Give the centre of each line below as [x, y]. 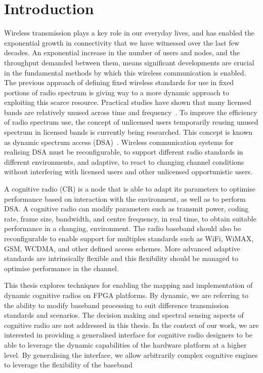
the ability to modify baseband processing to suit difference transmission [117, 305]
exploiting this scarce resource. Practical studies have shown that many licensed [128, 102]
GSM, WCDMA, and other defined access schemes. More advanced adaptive [122, 248]
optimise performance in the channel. [61, 268]
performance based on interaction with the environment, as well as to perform [125, 198]
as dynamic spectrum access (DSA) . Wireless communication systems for [119, 142]
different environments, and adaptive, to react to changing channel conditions [124, 161]
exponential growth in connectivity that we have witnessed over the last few [122, 42]
